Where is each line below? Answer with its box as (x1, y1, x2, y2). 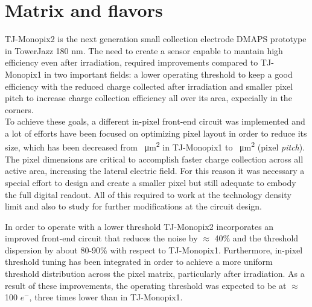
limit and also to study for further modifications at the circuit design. (5, 200, 262, 212)
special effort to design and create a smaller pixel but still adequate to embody (5, 176, 296, 188)
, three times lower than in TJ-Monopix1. (29, 291, 183, 303)
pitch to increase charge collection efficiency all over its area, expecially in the (5, 91, 292, 104)
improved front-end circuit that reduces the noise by (5, 232, 198, 244)
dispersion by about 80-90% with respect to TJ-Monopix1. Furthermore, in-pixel (5, 243, 303, 256)
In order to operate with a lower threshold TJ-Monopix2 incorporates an (5, 220, 274, 232)
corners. (5, 103, 34, 116)
